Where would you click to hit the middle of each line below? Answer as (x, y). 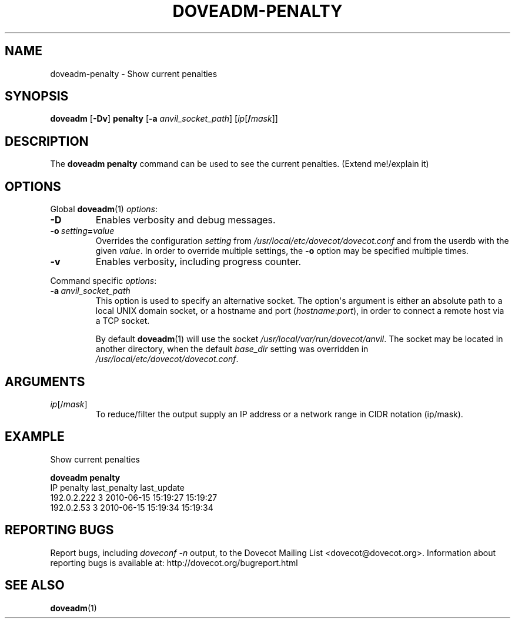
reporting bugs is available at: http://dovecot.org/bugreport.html (174, 562)
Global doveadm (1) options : (104, 209)
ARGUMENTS (45, 381)
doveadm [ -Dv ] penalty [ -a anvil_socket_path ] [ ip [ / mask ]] (164, 119)
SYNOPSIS (37, 96)
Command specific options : (103, 281)
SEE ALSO (35, 585)
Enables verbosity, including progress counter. (198, 262)
